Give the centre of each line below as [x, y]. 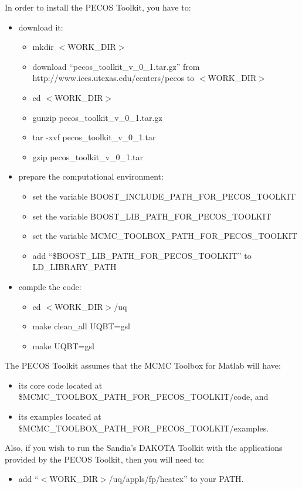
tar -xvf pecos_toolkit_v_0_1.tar [94, 137]
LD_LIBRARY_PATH [74, 267]
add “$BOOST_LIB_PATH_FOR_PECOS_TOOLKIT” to [142, 255]
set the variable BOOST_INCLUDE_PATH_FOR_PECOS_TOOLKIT [164, 196]
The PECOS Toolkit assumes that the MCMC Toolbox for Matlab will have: [143, 365]
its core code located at [60, 385]
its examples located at [60, 417]
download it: [41, 27]
